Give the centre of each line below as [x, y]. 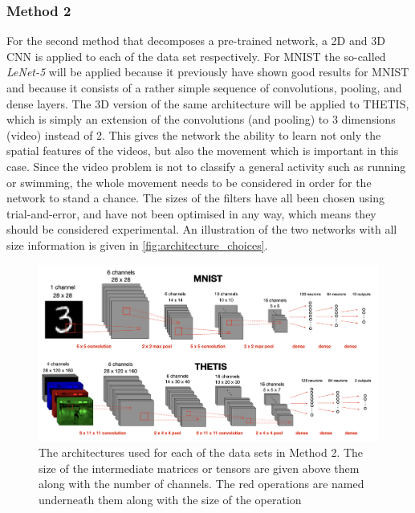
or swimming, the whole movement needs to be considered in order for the [189, 182]
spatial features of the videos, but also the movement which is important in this [203, 151]
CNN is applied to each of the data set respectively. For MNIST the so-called [196, 56]
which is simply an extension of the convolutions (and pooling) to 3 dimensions [201, 119]
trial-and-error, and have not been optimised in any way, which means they [191, 213]
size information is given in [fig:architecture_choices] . [137, 244]
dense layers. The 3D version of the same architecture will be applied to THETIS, [208, 103]
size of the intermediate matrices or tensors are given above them [199, 468]
